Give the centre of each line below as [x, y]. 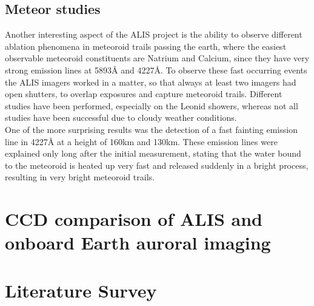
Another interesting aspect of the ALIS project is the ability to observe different [154, 34]
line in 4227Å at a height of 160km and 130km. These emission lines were [141, 141]
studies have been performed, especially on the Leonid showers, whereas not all [152, 105]
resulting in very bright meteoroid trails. [80, 177]
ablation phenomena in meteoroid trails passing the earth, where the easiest [146, 46]
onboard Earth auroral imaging [138, 243]
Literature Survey [81, 290]
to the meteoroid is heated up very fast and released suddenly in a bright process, [157, 165]
